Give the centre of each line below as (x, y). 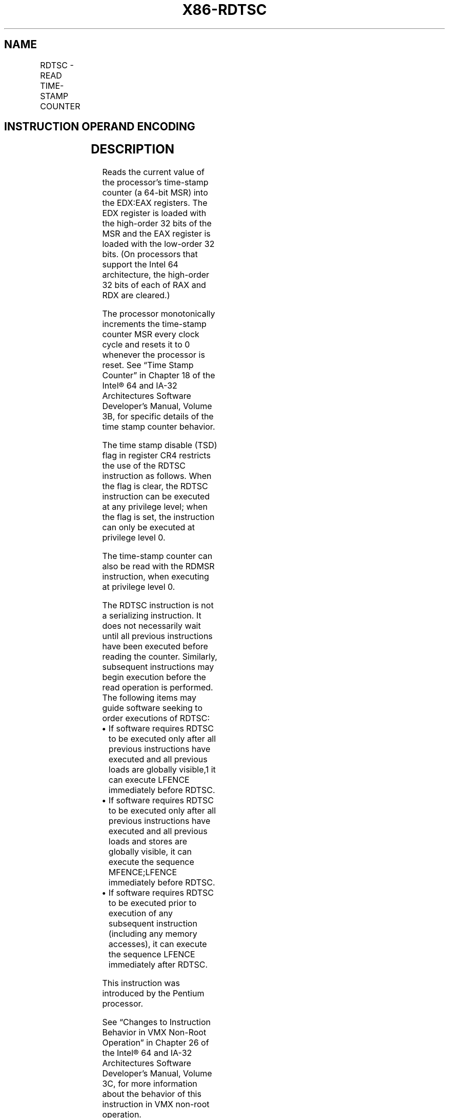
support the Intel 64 (140, 265)
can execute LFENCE (149, 780)
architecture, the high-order (156, 275)
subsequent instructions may (158, 667)
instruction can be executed (156, 497)
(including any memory (153, 934)
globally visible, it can (150, 852)
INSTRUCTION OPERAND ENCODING (100, 127)
